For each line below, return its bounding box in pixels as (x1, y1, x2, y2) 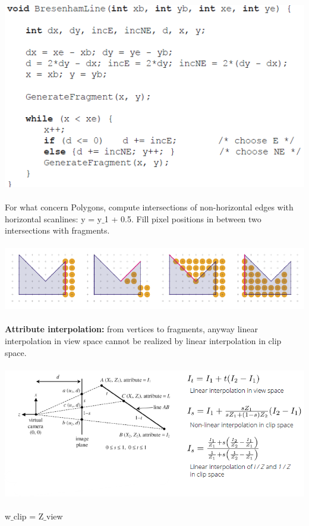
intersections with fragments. (5, 224, 110, 237)
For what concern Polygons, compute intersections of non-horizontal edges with (5, 201, 294, 213)
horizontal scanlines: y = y (5, 212, 102, 225)
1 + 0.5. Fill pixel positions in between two (104, 212, 261, 225)
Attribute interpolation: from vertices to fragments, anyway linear (5, 323, 258, 335)
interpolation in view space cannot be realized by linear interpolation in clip (5, 335, 282, 347)
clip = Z (13, 510, 44, 522)
